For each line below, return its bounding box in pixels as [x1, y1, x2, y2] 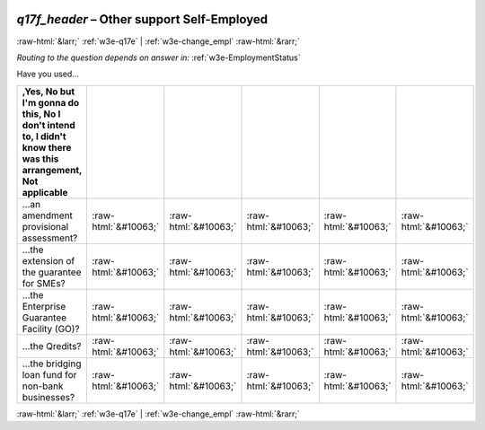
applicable [22, 186, 68, 198]
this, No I [22, 108, 61, 120]
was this [22, 153, 59, 165]
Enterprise [22, 300, 66, 312]
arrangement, [22, 163, 83, 176]
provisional [22, 220, 69, 233]
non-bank [22, 380, 64, 392]
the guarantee [22, 266, 82, 278]
